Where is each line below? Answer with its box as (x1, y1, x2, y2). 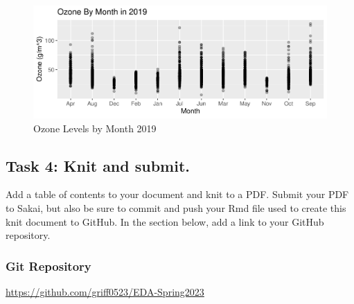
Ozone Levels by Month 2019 (33, 120, 157, 135)
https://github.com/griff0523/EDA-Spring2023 (6, 285, 204, 299)
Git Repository (6, 257, 91, 274)
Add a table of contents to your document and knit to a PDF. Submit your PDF (6, 187, 349, 202)
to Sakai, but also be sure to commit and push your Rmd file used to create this (6, 201, 346, 215)
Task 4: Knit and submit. (6, 154, 191, 176)
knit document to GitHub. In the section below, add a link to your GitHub (6, 214, 324, 229)
